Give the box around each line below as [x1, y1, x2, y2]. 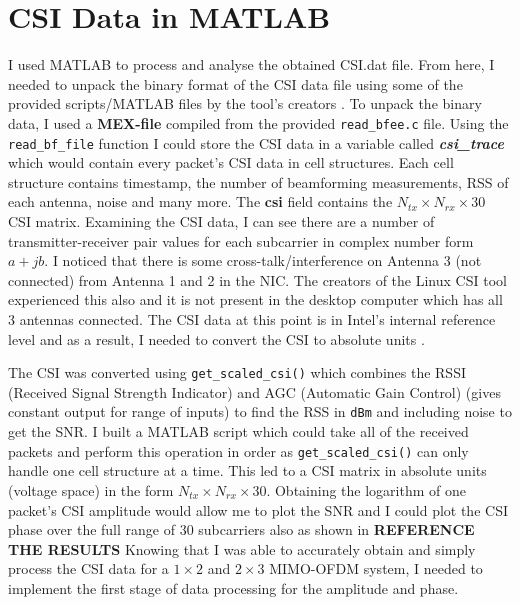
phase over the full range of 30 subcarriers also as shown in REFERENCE [8, 519, 475, 540]
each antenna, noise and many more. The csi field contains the [8, 191, 393, 212]
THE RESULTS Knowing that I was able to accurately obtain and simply [8, 538, 476, 559]
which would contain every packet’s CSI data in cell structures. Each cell [8, 152, 454, 173]
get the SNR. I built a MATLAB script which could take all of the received [8, 421, 469, 442]
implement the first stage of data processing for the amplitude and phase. [8, 577, 459, 598]
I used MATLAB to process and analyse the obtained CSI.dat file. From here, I [8, 54, 495, 75]
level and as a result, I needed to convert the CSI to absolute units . [8, 328, 425, 349]
